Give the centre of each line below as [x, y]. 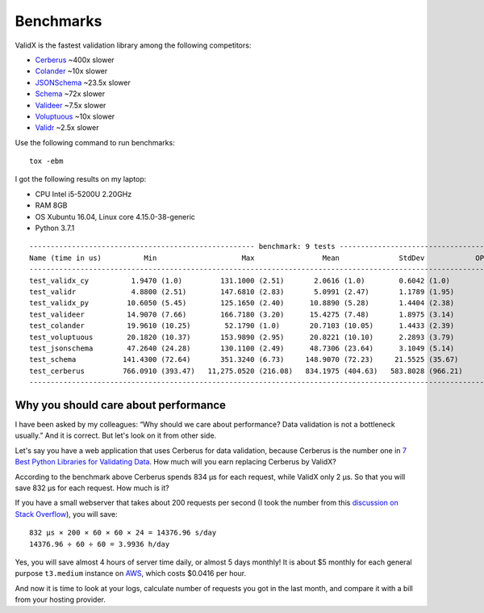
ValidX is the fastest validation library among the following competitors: [133, 45]
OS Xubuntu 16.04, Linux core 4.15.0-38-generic [115, 216]
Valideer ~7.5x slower [71, 105]
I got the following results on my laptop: [81, 179]
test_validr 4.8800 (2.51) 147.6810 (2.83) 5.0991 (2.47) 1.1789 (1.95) [242, 292]
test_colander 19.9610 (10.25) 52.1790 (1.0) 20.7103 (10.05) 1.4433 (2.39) [242, 326]
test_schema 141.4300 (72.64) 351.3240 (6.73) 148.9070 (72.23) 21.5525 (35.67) [244, 360]
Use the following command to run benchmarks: [95, 142]
